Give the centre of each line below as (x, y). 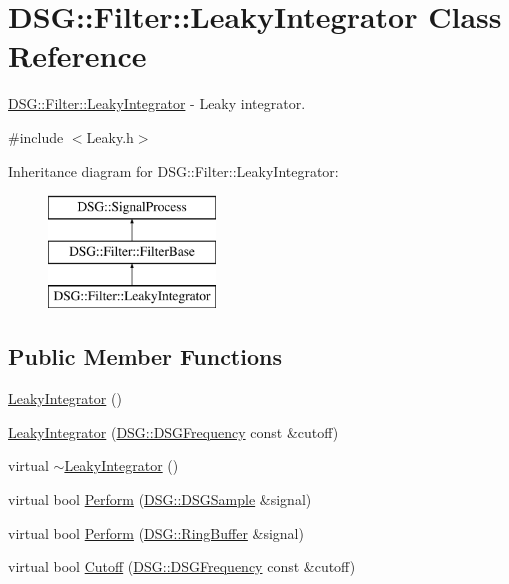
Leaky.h (110, 136)
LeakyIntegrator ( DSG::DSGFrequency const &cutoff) (173, 431)
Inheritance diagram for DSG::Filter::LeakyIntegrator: (173, 170)
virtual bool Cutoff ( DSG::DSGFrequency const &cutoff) (182, 566)
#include (36, 136)
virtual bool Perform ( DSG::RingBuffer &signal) (156, 532)
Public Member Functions (145, 356)
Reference (77, 55)
